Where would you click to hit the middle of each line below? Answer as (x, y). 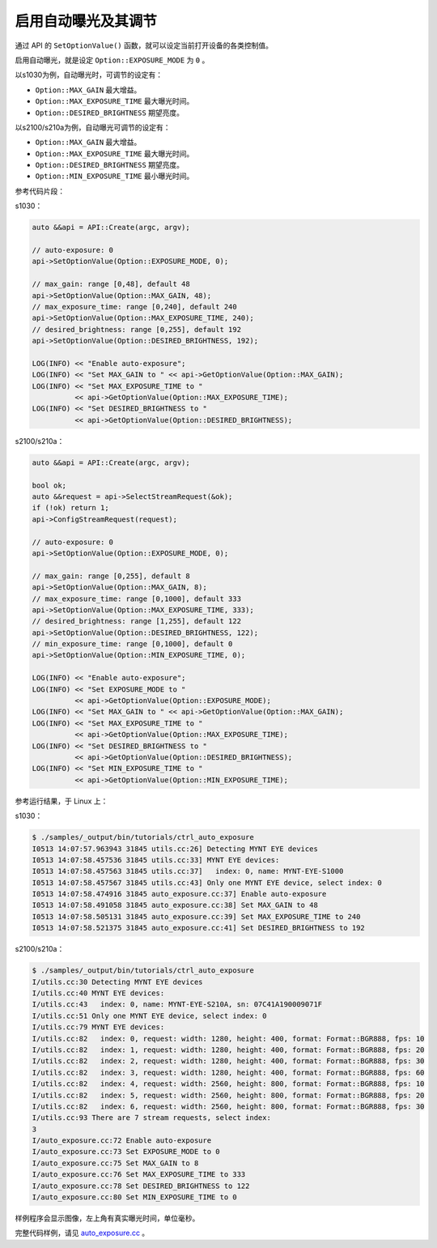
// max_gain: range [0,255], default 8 (111, 576)
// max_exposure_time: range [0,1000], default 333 (137, 598)
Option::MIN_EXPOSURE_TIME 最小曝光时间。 (115, 176)
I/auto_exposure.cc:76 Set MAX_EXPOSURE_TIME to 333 (139, 1175)
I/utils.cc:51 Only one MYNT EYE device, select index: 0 (149, 1016)
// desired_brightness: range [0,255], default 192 (137, 329)
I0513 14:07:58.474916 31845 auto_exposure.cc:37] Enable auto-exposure (179, 894)
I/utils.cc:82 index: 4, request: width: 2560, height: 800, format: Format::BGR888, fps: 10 (228, 1084)
